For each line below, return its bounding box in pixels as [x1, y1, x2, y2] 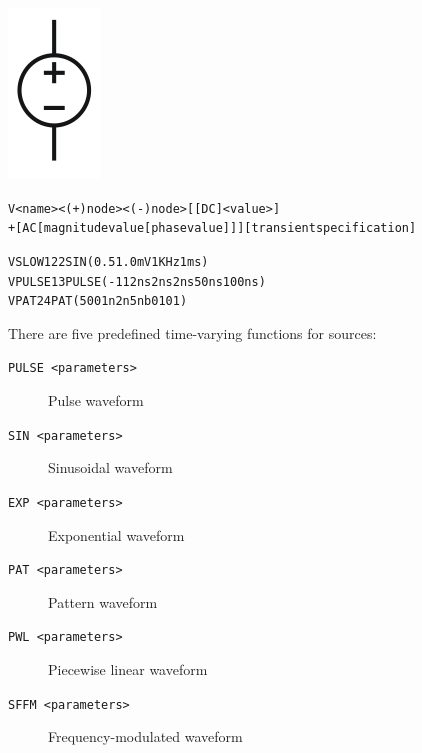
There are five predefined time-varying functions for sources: [8, 322, 377, 343]
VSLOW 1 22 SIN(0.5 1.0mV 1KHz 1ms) [8, 254, 209, 269]
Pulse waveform [48, 390, 144, 411]
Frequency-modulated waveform [48, 726, 243, 747]
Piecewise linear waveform [48, 659, 208, 680]
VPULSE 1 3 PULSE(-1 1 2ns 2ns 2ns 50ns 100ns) [8, 274, 266, 289]
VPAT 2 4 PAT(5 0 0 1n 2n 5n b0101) [8, 294, 188, 309]
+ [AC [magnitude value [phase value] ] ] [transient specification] [8, 221, 417, 236]
